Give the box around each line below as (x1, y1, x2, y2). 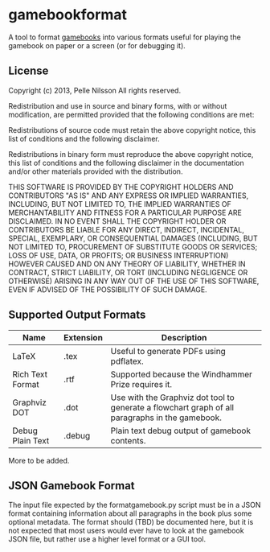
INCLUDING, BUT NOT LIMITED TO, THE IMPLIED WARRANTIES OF (8, 199, 231, 208)
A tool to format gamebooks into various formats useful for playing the (8, 32, 241, 42)
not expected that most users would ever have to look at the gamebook (8, 525, 244, 536)
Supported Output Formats (8, 308, 146, 322)
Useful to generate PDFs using (110, 345, 227, 356)
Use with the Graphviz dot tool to (110, 392, 235, 403)
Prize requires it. (110, 378, 173, 389)
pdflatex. (110, 356, 145, 367)
